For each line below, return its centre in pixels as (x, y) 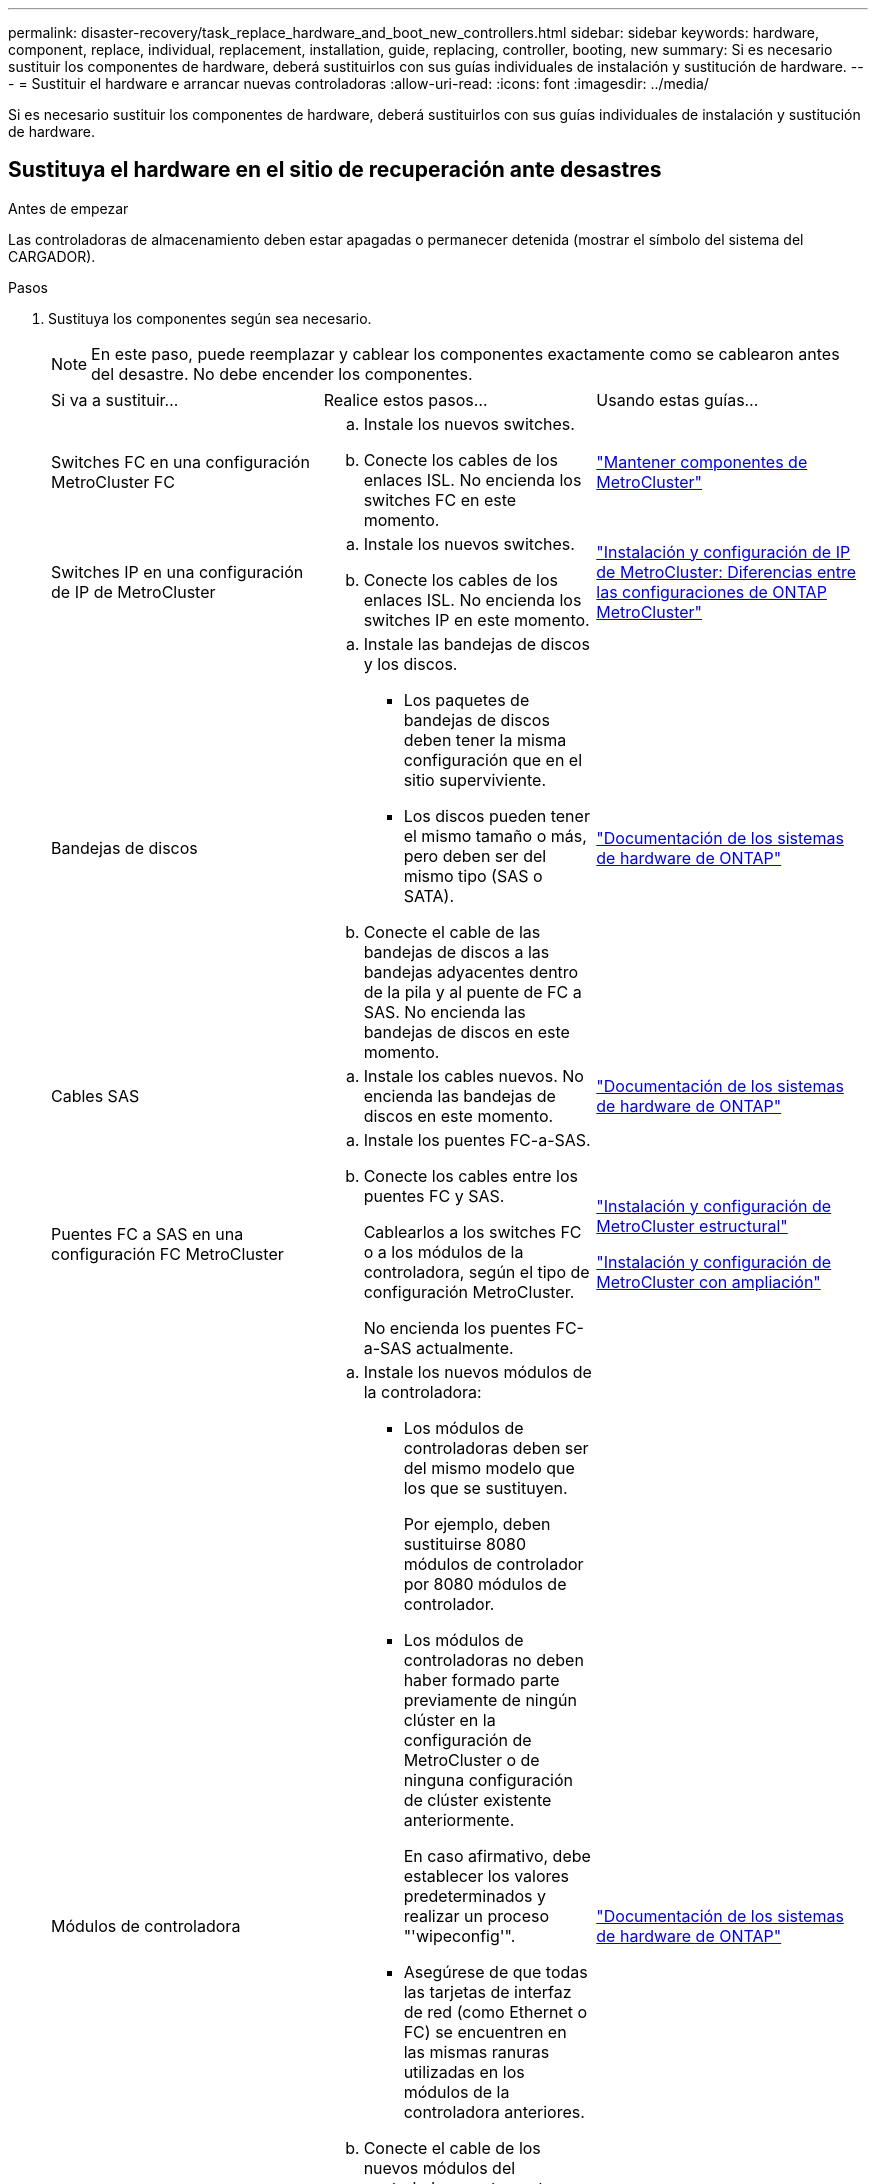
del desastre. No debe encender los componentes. (282, 373)
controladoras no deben (493, 1659)
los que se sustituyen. (485, 1487)
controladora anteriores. (494, 2111)
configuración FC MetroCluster (167, 1253)
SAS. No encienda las (444, 1011)
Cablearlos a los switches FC (472, 1231)
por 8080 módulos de (485, 1583)
